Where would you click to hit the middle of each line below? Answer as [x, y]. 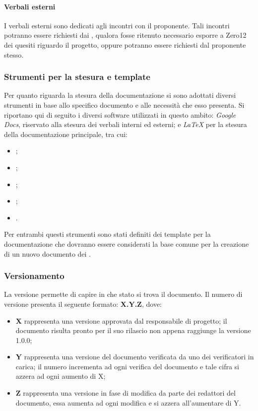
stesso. [14, 54]
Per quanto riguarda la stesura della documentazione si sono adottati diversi [120, 95]
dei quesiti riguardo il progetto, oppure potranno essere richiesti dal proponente [125, 44]
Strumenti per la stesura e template [77, 77]
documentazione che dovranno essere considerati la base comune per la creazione [127, 243]
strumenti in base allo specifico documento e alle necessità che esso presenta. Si [124, 104]
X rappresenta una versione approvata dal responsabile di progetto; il [121, 320]
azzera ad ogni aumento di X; [61, 376]
